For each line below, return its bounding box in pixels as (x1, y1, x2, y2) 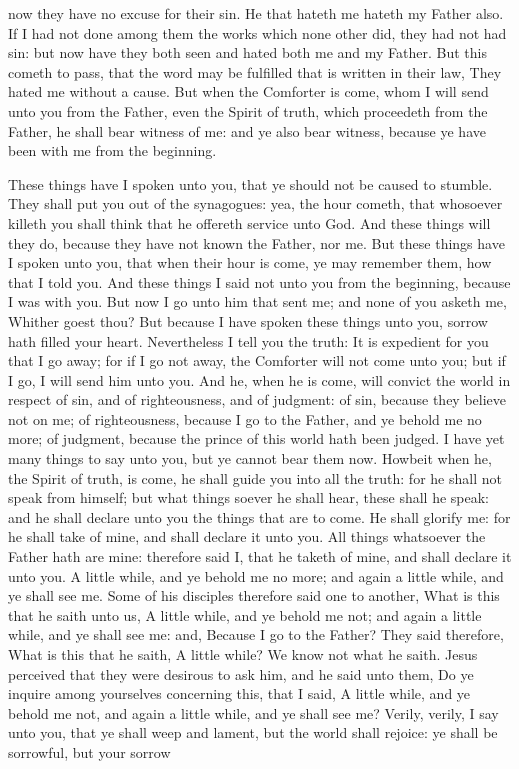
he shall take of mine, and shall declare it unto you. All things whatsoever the (8, 526, 486, 547)
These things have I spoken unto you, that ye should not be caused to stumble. (8, 173, 493, 194)
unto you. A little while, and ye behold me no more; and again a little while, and (8, 565, 504, 586)
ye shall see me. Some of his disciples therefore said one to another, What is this (8, 585, 500, 606)
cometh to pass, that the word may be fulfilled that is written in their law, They (8, 61, 502, 82)
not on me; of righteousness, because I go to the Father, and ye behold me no (8, 408, 482, 429)
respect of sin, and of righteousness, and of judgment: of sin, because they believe (8, 389, 507, 410)
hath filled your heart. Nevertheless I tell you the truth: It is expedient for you (8, 330, 489, 351)
